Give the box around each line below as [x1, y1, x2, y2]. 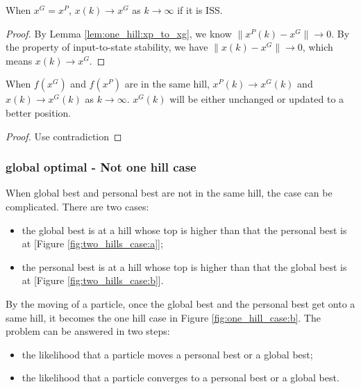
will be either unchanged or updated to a [169, 92, 344, 106]
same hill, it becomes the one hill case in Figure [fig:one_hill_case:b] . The [6, 310, 321, 324]
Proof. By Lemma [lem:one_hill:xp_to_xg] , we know [6, 26, 232, 40]
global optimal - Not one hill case [6, 158, 196, 176]
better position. [6, 105, 72, 119]
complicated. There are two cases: [6, 199, 149, 213]
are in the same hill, [124, 76, 210, 91]
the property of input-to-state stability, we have [6, 40, 208, 54]
